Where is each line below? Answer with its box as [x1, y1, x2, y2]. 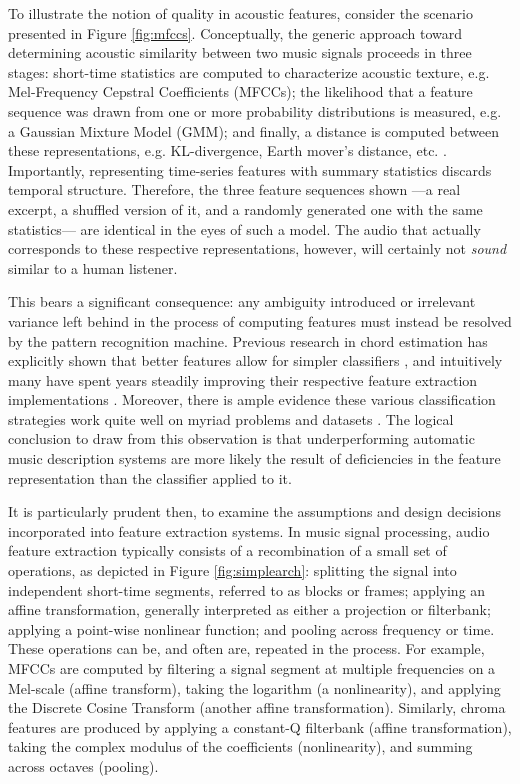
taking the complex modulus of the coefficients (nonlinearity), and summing [8, 736, 473, 757]
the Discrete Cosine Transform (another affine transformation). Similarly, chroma [8, 697, 506, 718]
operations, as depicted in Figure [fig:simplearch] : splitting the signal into [8, 560, 457, 581]
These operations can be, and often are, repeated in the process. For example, [8, 638, 485, 659]
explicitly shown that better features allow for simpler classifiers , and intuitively [8, 350, 503, 371]
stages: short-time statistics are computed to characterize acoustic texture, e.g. [8, 61, 490, 82]
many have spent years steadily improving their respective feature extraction [8, 369, 478, 390]
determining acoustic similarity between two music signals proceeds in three [8, 42, 472, 63]
